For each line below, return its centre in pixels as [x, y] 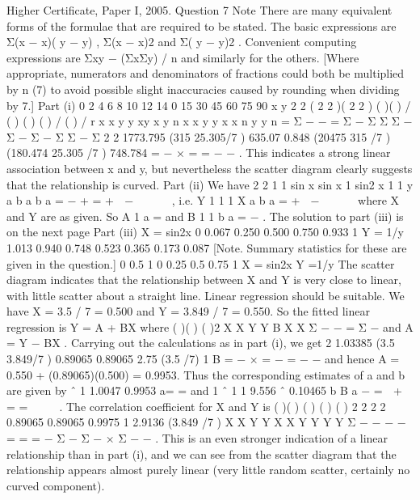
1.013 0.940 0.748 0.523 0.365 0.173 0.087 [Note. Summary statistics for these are [207, 247]
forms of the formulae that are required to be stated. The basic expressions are [202, 25]
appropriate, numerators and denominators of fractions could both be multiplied [206, 73]
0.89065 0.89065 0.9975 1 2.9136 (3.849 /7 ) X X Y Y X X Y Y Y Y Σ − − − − [206, 422]
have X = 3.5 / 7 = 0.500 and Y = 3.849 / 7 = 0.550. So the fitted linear [188, 311]
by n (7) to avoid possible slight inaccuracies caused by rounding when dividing [203, 89]
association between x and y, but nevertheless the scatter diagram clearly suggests [210, 168]
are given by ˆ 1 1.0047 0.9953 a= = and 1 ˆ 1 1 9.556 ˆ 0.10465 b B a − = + [204, 390]
